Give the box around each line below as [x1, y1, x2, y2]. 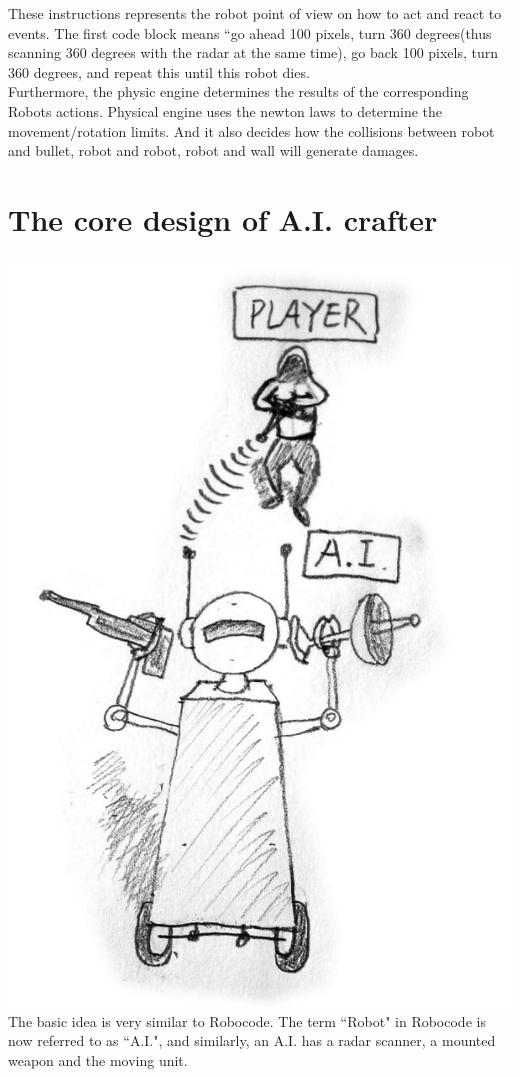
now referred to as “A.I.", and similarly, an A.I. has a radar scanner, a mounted [8, 1030, 496, 1051]
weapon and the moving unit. [8, 1049, 188, 1070]
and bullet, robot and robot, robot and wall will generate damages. [8, 140, 419, 161]
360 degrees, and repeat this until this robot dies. [8, 61, 310, 82]
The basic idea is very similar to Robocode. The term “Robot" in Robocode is [8, 1010, 486, 1031]
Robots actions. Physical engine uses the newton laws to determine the [8, 100, 443, 121]
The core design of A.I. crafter [8, 198, 438, 239]
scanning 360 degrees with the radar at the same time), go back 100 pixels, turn [8, 42, 499, 63]
